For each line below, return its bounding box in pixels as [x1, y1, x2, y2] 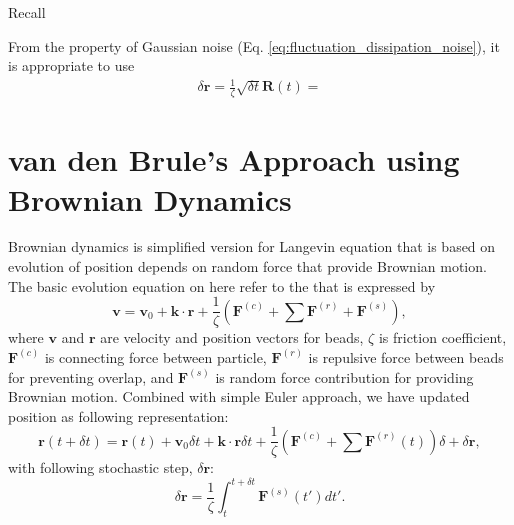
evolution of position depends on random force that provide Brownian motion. [8, 256, 487, 277]
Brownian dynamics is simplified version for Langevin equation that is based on [8, 236, 496, 257]
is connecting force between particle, [44, 346, 267, 367]
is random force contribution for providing [215, 366, 474, 387]
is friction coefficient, [378, 327, 507, 348]
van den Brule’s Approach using [8, 139, 460, 180]
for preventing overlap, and [8, 366, 174, 387]
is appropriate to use [8, 55, 135, 76]
